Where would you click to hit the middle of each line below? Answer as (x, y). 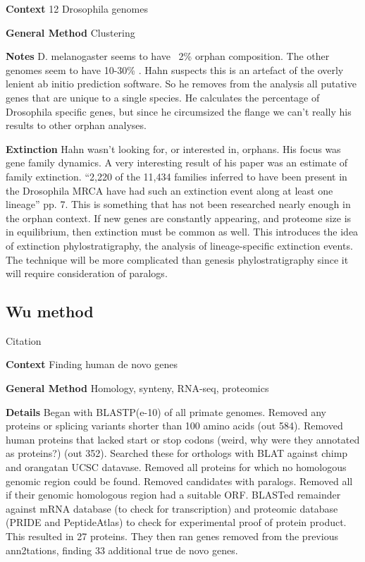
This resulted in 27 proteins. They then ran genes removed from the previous (172, 536)
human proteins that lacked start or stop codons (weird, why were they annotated (183, 439)
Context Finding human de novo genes (92, 364)
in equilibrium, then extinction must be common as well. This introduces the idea (182, 232)
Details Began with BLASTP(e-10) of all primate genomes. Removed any (166, 411)
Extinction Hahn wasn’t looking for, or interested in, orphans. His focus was (173, 148)
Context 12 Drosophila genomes (77, 8)
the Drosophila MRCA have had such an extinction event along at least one (169, 190)
